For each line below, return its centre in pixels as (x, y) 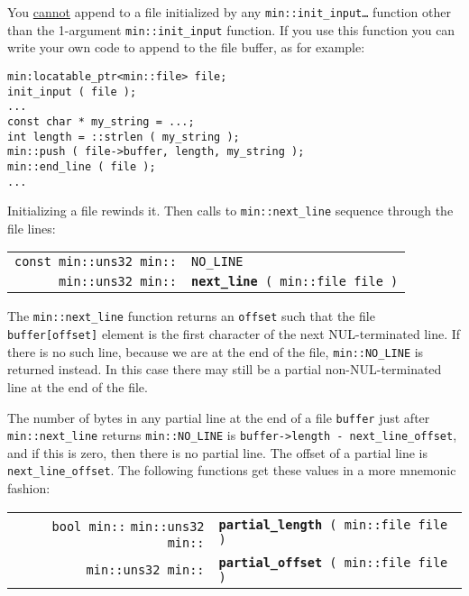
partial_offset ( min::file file (333, 562)
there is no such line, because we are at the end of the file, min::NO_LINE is (216, 351)
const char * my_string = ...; (101, 121)
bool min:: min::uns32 (128, 526)
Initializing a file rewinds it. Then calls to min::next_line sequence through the (230, 211)
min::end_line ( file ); (82, 166)
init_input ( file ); (72, 92)
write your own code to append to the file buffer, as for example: (186, 47)
